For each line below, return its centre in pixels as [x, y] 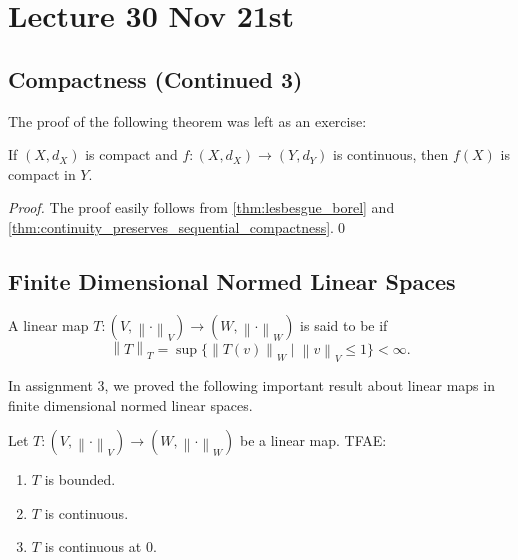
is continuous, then [391, 154]
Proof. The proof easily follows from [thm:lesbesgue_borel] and [201, 207]
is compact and [131, 154]
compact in [42, 173]
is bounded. [80, 479]
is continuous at [93, 546]
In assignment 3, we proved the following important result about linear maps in [251, 385]
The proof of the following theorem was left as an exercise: [187, 120]
